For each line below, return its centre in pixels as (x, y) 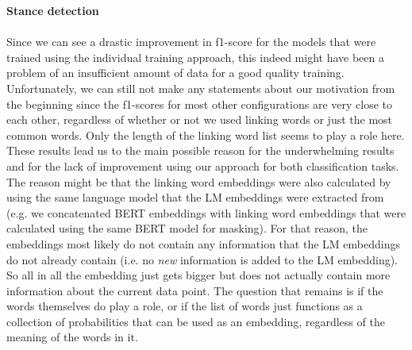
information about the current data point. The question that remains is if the (195, 290)
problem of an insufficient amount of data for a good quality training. (175, 73)
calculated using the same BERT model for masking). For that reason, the (187, 228)
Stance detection (53, 10)
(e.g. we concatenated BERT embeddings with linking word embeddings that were (206, 212)
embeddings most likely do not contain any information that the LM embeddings (203, 243)
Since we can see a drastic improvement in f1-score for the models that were (191, 42)
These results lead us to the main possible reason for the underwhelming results (200, 150)
